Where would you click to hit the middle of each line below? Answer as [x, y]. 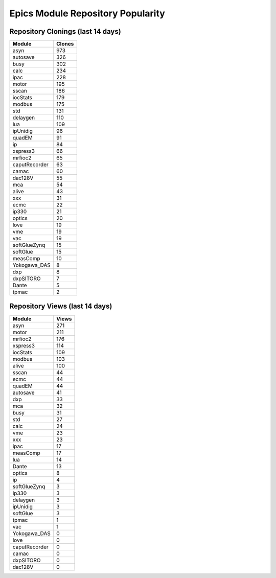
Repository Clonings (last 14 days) [65, 31]
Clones [65, 44]
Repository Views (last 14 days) [61, 306]
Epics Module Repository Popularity [87, 13]
